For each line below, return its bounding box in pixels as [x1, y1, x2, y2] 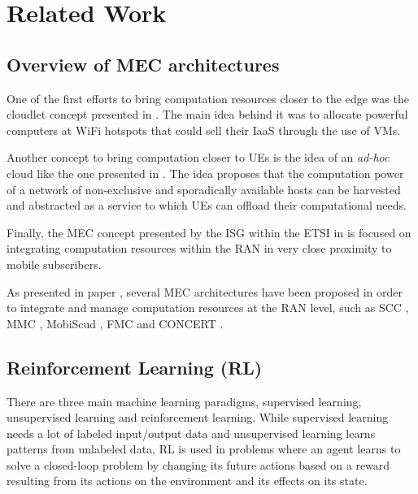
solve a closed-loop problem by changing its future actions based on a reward [7, 456, 390, 473]
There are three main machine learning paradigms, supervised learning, [7, 392, 362, 409]
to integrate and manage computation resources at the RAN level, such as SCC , [7, 299, 409, 316]
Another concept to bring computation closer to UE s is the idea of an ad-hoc [7, 149, 390, 166]
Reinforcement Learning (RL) [7, 354, 263, 379]
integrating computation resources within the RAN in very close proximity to [7, 240, 392, 257]
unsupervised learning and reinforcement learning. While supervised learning [7, 409, 389, 426]
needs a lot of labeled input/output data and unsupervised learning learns [7, 424, 376, 441]
